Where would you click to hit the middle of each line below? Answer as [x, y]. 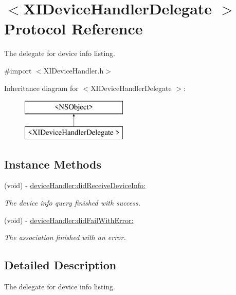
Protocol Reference [74, 29]
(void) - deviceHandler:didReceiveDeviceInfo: [75, 185]
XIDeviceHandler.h [74, 70]
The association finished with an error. [65, 237]
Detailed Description [60, 265]
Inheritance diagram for [41, 88]
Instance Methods [53, 164]
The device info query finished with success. [72, 203]
